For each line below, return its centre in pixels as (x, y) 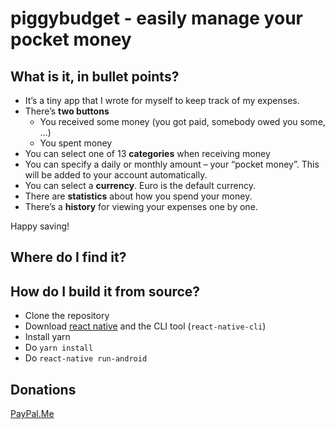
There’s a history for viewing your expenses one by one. (141, 206)
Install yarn (47, 337)
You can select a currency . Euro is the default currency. (140, 185)
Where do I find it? (68, 257)
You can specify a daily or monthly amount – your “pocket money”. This (172, 164)
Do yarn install (59, 348)
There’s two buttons (67, 111)
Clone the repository (67, 316)
